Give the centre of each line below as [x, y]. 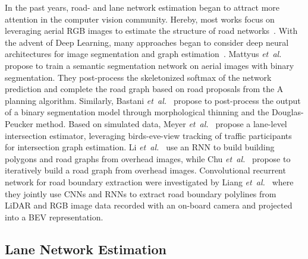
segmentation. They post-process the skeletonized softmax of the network [138, 77]
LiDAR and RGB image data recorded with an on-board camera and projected [149, 205]
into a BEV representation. [54, 217]
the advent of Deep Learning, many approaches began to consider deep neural [147, 42]
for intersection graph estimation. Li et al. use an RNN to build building [140, 147]
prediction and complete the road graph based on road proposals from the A [144, 89]
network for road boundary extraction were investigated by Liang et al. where [149, 181]
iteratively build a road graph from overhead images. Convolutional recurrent [145, 170]
